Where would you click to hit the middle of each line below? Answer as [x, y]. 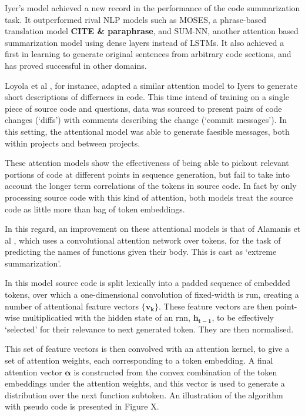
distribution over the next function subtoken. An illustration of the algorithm [144, 395]
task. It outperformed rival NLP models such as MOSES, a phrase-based [135, 19]
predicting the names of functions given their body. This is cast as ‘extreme [141, 252]
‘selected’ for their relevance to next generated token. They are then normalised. [149, 329]
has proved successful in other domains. [76, 65]
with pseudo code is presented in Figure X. [82, 406]
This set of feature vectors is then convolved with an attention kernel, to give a [147, 349]
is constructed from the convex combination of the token [175, 372]
